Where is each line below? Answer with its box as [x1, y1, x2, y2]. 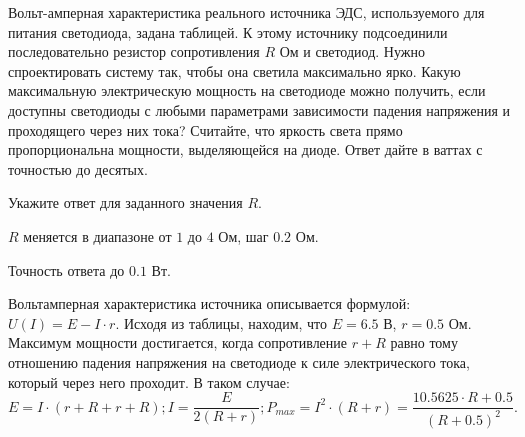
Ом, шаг [218, 225, 269, 246]
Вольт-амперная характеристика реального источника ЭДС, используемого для [8, 2, 485, 22]
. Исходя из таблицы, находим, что [115, 312, 328, 333]
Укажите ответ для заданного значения [8, 192, 243, 213]
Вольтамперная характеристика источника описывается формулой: [8, 293, 411, 314]
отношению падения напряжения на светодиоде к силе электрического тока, [8, 351, 470, 372]
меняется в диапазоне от [23, 225, 172, 246]
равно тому [390, 332, 458, 353]
